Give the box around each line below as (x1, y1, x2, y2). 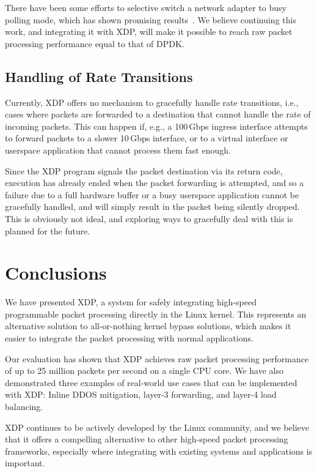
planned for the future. (5, 224, 90, 237)
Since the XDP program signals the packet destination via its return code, (5, 164, 283, 177)
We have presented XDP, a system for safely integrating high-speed (5, 296, 257, 308)
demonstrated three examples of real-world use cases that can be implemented (5, 376, 297, 389)
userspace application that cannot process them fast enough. (5, 143, 231, 156)
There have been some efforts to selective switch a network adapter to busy (5, 1, 286, 13)
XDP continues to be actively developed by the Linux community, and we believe (5, 420, 310, 433)
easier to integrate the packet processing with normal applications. (5, 332, 253, 345)
